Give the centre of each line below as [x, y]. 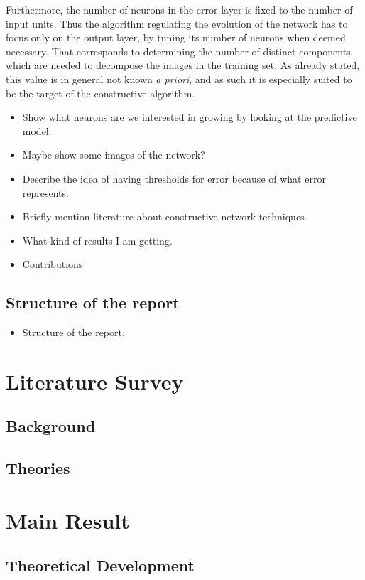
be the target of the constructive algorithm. [100, 93]
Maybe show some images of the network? [114, 155]
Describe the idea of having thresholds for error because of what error [174, 178]
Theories [38, 468]
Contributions [53, 264]
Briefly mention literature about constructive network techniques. [165, 216]
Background [51, 426]
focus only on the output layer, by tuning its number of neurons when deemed [176, 37]
